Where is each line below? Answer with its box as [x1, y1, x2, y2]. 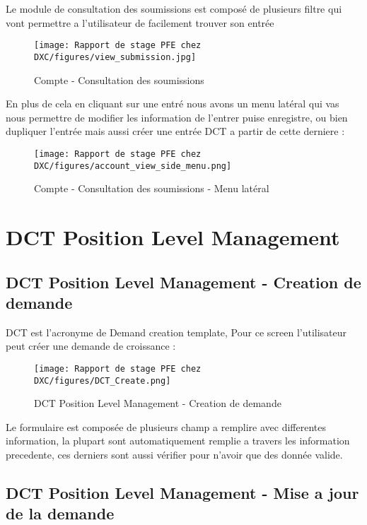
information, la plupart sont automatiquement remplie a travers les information [6, 433, 350, 448]
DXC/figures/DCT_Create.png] [34, 375, 171, 386]
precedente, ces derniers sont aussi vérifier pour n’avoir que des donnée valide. [6, 447, 343, 462]
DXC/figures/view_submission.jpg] [34, 52, 197, 62]
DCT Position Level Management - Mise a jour [6, 482, 359, 504]
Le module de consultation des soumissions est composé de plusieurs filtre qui [6, 1, 342, 16]
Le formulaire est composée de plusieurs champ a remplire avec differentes [6, 419, 327, 434]
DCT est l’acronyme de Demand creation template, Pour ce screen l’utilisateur [6, 324, 347, 339]
